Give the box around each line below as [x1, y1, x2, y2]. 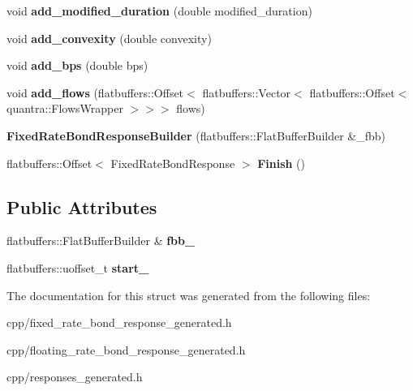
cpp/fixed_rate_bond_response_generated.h [6, 314, 232, 331]
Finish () [257, 154, 306, 171]
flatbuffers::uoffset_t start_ [6, 259, 149, 276]
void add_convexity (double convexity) [6, 29, 212, 46]
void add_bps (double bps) [6, 57, 148, 74]
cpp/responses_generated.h [6, 368, 143, 385]
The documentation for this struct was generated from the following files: [6, 286, 371, 303]
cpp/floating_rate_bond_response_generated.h [6, 341, 246, 358]
